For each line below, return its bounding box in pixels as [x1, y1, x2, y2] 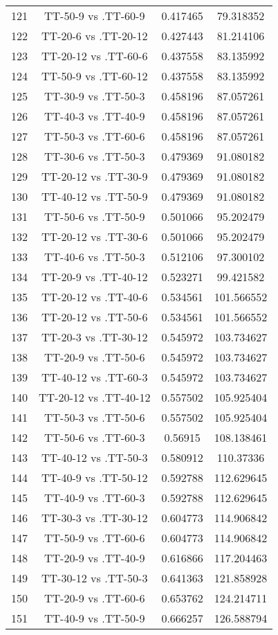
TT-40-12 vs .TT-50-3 [41, 449, 148, 465]
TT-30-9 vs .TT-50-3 [44, 88, 145, 104]
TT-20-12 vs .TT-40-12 [39, 389, 151, 405]
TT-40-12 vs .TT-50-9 [41, 188, 148, 204]
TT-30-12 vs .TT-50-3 [41, 570, 148, 586]
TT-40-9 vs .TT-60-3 [44, 490, 145, 506]
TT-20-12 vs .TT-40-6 [41, 289, 148, 305]
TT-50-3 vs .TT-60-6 [44, 128, 145, 144]
